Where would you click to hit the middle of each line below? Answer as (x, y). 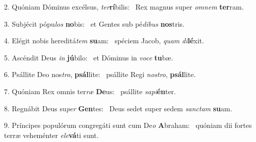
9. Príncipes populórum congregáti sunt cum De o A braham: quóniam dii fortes (128, 125)
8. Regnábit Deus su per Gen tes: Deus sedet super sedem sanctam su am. (118, 108)
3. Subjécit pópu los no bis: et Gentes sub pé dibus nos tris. (94, 23)
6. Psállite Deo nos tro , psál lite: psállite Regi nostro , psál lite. (100, 74)
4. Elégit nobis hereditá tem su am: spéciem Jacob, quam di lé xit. (104, 41)
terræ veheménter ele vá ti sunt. (51, 135)
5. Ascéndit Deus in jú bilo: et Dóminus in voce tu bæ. (89, 57)
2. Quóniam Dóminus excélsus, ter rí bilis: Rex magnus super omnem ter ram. (124, 7)
